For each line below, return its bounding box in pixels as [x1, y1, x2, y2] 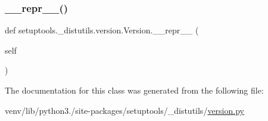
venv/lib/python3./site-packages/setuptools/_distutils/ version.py [5, 104, 244, 116]
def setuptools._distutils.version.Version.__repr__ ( [5, 24, 199, 36]
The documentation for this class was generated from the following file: [5, 84, 264, 96]
